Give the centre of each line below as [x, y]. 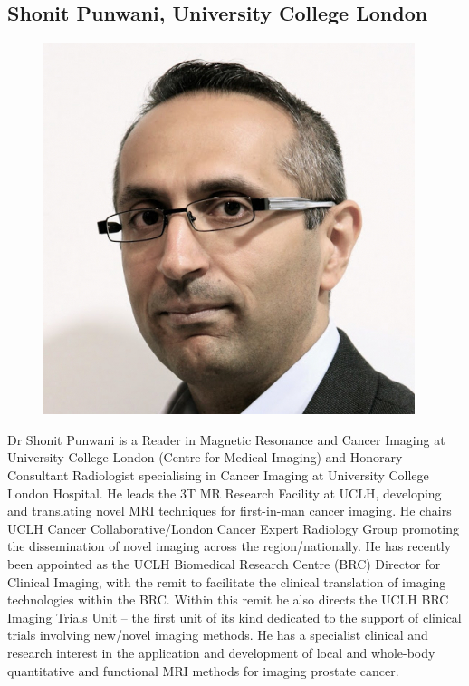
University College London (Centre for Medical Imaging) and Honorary [205, 457]
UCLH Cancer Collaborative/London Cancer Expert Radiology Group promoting [233, 528]
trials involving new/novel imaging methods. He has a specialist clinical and [218, 635]
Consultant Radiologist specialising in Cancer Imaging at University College [218, 474]
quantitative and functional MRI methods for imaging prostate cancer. [203, 670]
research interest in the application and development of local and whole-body [221, 652]
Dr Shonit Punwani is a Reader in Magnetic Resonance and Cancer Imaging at [226, 439]
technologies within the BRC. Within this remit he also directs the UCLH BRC [228, 599]
